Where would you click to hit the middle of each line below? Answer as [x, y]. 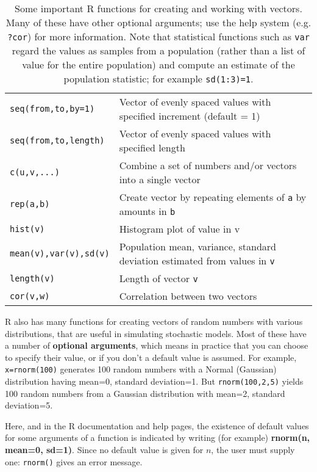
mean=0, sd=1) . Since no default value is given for [104, 450]
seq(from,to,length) [57, 140]
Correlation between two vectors [188, 296]
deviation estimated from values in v [197, 260]
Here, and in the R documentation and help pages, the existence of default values [157, 425]
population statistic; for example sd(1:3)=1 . [158, 78]
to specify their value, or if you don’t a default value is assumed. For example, [151, 357]
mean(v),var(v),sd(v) [60, 253]
